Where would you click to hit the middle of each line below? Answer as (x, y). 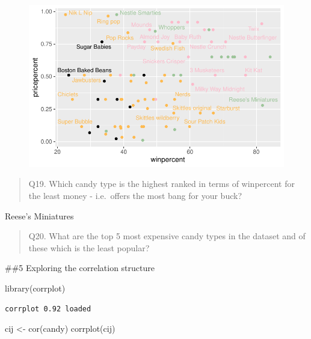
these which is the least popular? (89, 247)
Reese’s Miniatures (39, 215)
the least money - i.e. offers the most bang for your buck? (135, 195)
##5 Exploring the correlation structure (80, 268)
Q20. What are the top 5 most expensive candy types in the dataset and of (167, 236)
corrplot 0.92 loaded (48, 309)
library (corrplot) (35, 288)
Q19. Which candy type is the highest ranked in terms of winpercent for (162, 184)
